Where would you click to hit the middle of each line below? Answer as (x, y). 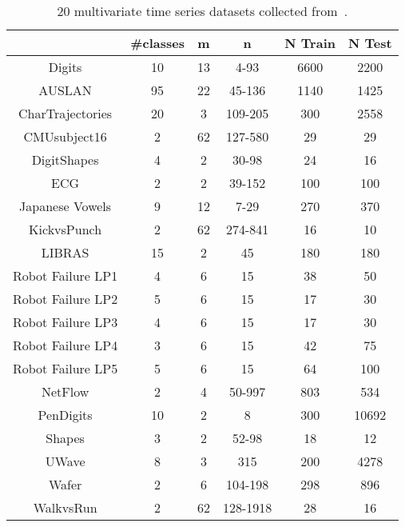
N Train (310, 43)
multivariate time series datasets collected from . (211, 11)
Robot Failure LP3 (66, 322)
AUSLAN (65, 90)
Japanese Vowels (66, 206)
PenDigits (65, 415)
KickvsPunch (66, 229)
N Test (370, 43)
